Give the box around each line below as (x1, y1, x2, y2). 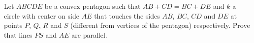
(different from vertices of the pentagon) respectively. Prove (70, 20, 250, 30)
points (4, 20, 23, 30)
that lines (4, 29, 32, 40)
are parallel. (71, 29, 107, 40)
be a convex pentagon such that (44, 1, 141, 11)
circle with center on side (4, 10, 79, 21)
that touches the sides (94, 10, 160, 21)
